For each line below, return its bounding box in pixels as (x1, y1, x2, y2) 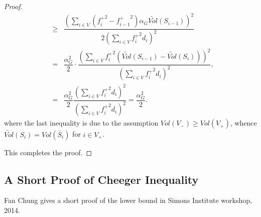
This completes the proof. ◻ (4, 147, 92, 157)
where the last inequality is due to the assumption (4, 118, 159, 128)
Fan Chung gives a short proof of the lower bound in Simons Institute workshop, (4, 195, 252, 205)
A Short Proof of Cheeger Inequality (4, 171, 199, 187)
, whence (230, 118, 257, 128)
